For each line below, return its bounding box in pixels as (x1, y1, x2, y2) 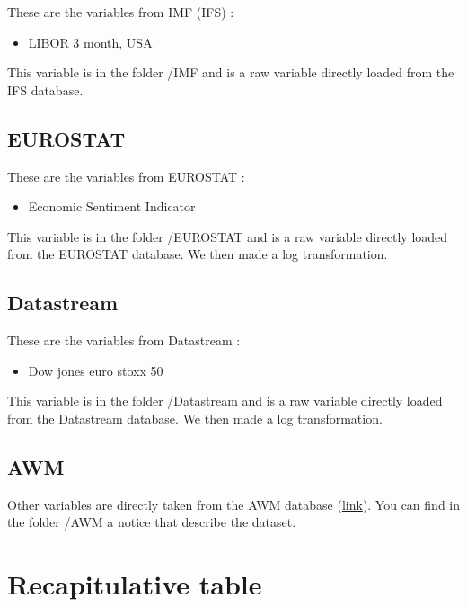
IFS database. (7, 80, 84, 99)
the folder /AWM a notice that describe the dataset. (7, 513, 296, 531)
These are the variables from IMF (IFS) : (7, 3, 234, 21)
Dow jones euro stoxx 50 (28, 361, 163, 379)
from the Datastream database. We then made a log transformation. (7, 408, 383, 427)
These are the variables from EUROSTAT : (7, 166, 245, 185)
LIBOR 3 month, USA (28, 32, 153, 51)
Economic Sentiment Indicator (28, 197, 196, 216)
